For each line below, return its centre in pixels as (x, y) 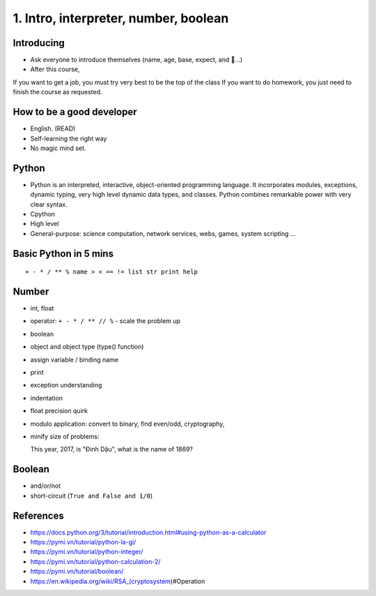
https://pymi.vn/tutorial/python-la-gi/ (83, 542)
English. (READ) (53, 128)
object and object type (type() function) (87, 347)
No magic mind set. (58, 148)
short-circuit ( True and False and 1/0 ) (92, 496)
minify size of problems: (65, 437)
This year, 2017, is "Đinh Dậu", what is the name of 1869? (112, 449)
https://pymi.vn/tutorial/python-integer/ (87, 552)
